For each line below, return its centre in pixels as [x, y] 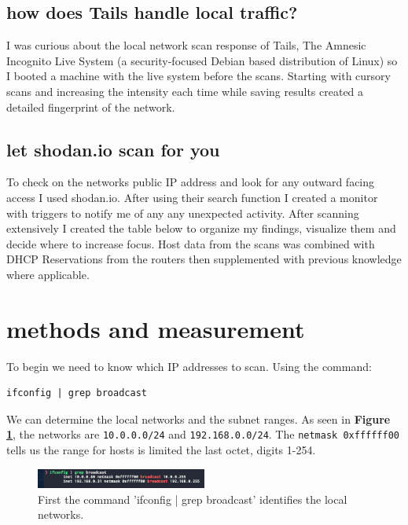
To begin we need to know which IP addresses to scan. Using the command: [189, 366]
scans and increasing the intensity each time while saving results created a [185, 91]
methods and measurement [156, 328]
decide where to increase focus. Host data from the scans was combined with [191, 243]
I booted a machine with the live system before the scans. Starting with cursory [198, 76]
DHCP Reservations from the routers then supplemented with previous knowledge [204, 259]
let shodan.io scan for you [113, 149]
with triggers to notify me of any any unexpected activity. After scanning [183, 213]
